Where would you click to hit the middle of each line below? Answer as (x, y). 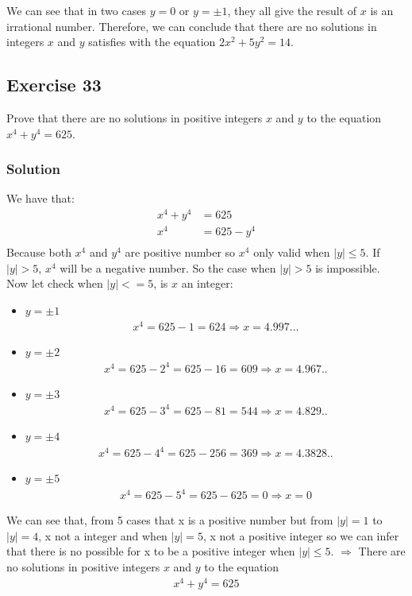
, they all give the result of (292, 10)
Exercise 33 (54, 85)
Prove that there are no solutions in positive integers (135, 117)
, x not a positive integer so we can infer (301, 535)
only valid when (292, 252)
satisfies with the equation (152, 42)
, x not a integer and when (103, 535)
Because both (39, 252)
